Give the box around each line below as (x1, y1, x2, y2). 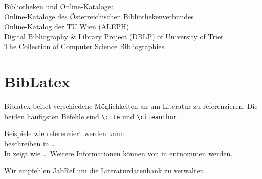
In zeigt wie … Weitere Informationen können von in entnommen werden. (4, 148, 233, 159)
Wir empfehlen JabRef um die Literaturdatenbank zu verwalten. (4, 165, 206, 176)
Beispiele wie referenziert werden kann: (4, 128, 126, 139)
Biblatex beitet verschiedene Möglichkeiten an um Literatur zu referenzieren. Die (4, 101, 258, 111)
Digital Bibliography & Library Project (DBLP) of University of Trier (4, 31, 224, 41)
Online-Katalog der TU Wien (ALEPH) (4, 21, 129, 32)
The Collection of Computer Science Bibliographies (4, 41, 165, 52)
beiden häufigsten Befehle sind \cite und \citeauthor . (4, 110, 179, 121)
